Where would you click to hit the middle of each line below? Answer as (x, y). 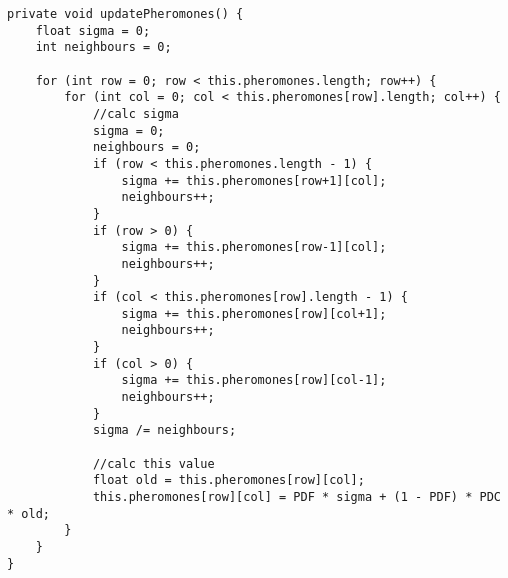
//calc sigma (135, 113)
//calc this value (153, 463)
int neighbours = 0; (103, 47)
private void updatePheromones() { (125, 14)
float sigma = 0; (93, 30)
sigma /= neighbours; (164, 430)
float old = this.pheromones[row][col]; (228, 480)
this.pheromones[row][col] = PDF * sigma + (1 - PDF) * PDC (296, 497)
